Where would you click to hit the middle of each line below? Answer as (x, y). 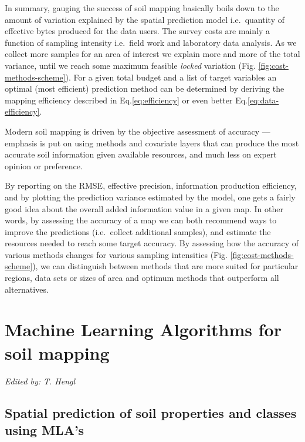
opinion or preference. (44, 165)
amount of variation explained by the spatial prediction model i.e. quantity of (145, 19)
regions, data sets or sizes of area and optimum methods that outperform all (142, 278)
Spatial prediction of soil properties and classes (151, 412)
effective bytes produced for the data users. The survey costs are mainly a (138, 31)
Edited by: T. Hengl (40, 381)
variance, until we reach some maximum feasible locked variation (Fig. (130, 65)
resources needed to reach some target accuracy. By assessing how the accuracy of (152, 243)
